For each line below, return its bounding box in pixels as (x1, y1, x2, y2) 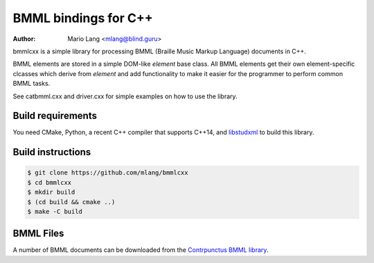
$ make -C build (27, 208, 83, 215)
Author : (12, 35, 36, 43)
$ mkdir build (27, 188, 75, 197)
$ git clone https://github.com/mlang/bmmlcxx (27, 169, 188, 176)
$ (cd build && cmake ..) (27, 198, 116, 206)
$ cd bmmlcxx (27, 179, 72, 186)
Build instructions (12, 146, 91, 158)
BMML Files (12, 228, 64, 239)
